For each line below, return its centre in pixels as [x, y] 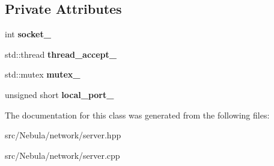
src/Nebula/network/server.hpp [63, 135]
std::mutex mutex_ [43, 74]
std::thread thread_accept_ [61, 54]
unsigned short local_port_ [59, 94]
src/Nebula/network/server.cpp [62, 155]
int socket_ [28, 34]
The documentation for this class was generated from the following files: [137, 115]
